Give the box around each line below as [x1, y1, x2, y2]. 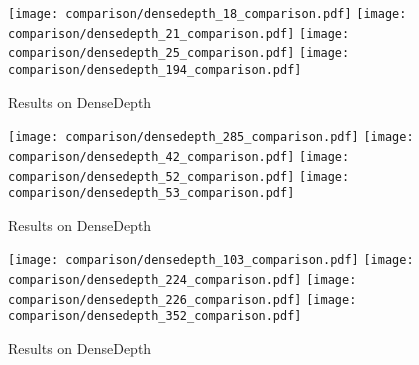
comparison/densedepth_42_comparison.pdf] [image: [8, 149, 350, 164]
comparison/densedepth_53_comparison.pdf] [8, 186, 295, 201]
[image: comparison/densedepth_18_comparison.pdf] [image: [8, 7, 407, 21]
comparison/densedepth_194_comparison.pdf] [8, 62, 302, 77]
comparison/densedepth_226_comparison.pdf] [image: [8, 292, 357, 307]
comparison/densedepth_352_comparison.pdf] [8, 309, 302, 324]
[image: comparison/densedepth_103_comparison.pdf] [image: [8, 253, 414, 268]
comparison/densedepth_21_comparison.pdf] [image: [8, 26, 350, 41]
